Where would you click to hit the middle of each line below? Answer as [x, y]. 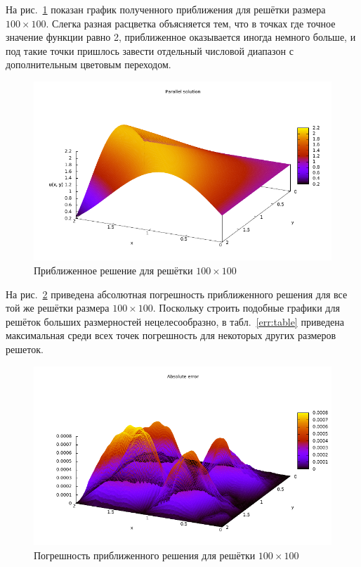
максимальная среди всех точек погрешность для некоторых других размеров [171, 335]
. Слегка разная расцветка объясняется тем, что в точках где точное [191, 23]
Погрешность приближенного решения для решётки [145, 555]
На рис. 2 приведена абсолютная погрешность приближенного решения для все [177, 294]
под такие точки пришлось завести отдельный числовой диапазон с [150, 50]
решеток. [25, 349]
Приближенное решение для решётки [113, 270]
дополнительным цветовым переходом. [88, 64]
